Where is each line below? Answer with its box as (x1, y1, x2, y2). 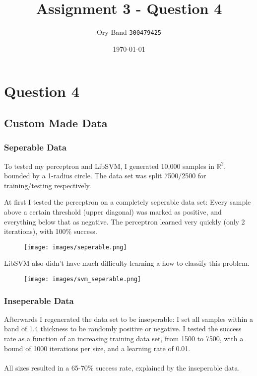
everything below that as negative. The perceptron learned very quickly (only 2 (4, 216, 245, 226)
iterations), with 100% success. (4, 226, 97, 236)
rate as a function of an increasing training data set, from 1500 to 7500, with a (4, 333, 244, 344)
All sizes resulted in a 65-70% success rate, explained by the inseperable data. (4, 362, 240, 373)
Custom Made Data (4, 115, 108, 130)
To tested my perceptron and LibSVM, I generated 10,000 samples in (4, 160, 215, 171)
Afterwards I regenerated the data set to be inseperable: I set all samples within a (4, 313, 253, 324)
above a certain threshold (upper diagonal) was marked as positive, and (4, 206, 222, 217)
